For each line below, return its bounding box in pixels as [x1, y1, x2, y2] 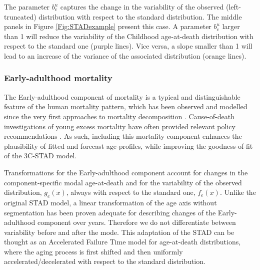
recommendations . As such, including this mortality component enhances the [4, 131, 242, 141]
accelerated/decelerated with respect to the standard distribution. [4, 256, 205, 266]
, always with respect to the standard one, [66, 187, 195, 197]
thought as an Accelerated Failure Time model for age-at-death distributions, [4, 236, 241, 247]
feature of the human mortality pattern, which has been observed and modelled [4, 101, 247, 112]
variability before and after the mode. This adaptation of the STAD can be [4, 226, 234, 237]
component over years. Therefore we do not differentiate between [37, 217, 236, 227]
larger [222, 21, 240, 32]
